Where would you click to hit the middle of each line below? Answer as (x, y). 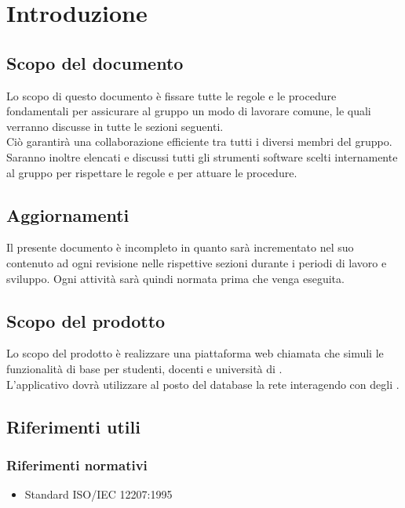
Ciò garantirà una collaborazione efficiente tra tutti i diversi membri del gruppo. (199, 142)
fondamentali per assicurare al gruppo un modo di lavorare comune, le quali (189, 111)
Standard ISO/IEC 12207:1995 (99, 494)
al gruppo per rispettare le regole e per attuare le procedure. (152, 172)
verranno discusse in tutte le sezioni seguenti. (115, 126)
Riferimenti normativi (77, 464)
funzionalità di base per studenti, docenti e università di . (144, 368)
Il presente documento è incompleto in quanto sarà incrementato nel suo (180, 247)
